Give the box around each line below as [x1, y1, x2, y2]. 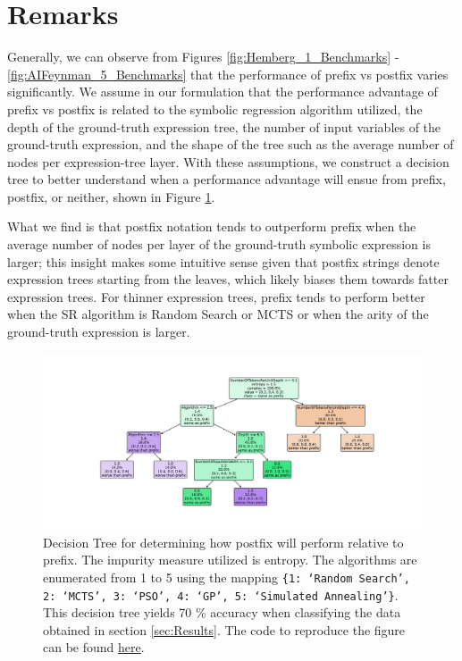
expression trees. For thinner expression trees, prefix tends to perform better [7, 287, 425, 305]
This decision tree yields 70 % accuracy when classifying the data [43, 603, 401, 622]
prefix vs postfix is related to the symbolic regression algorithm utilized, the [7, 99, 423, 118]
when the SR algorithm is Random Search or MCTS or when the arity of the [7, 305, 429, 323]
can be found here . [43, 638, 145, 657]
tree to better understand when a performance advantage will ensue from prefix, [7, 170, 446, 188]
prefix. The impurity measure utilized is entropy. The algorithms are [43, 550, 417, 569]
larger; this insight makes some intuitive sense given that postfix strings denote [7, 252, 440, 271]
